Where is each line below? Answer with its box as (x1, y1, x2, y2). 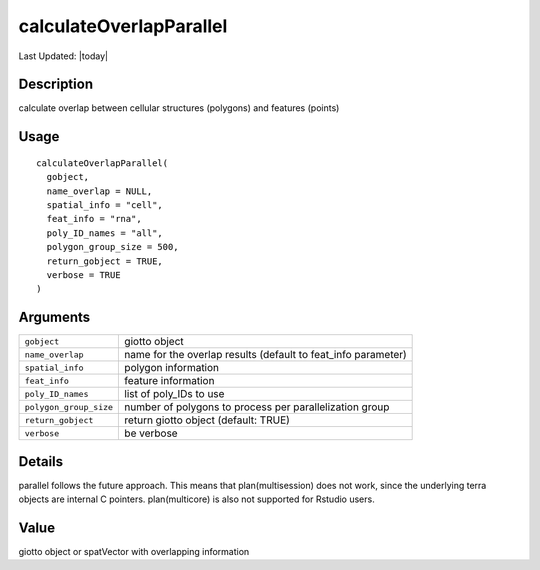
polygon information (124, 361, 220, 375)
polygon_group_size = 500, (46, 241, 179, 253)
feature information (124, 374, 215, 388)
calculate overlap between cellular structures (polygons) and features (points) (18, 102, 340, 114)
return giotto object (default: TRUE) (124, 413, 290, 427)
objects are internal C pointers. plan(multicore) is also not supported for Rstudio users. (18, 493, 375, 505)
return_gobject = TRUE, (46, 255, 164, 267)
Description (18, 76, 94, 93)
